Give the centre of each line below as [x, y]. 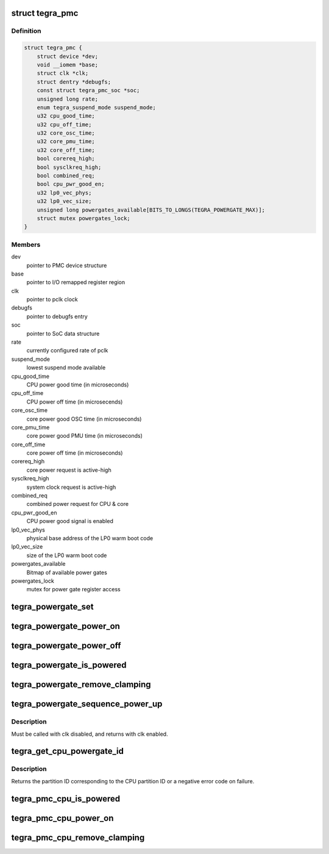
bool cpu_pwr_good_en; [71, 184]
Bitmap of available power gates [67, 572]
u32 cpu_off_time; [64, 124]
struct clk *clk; [63, 73]
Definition [26, 31]
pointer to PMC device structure [67, 265]
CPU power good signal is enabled [70, 521]
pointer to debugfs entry [57, 316]
